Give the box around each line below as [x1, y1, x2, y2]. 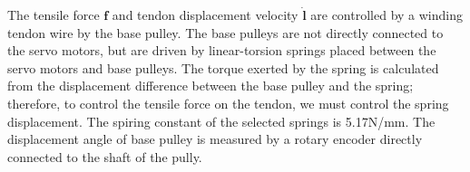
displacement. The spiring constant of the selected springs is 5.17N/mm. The [7, 111, 436, 130]
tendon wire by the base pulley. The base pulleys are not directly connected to [7, 23, 444, 42]
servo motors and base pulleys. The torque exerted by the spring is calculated [7, 58, 439, 77]
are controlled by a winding [310, 5, 463, 24]
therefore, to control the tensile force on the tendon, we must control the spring [7, 93, 449, 112]
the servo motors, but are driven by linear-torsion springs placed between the [7, 41, 436, 60]
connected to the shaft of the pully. [7, 147, 202, 166]
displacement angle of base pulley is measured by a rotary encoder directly [7, 129, 423, 148]
